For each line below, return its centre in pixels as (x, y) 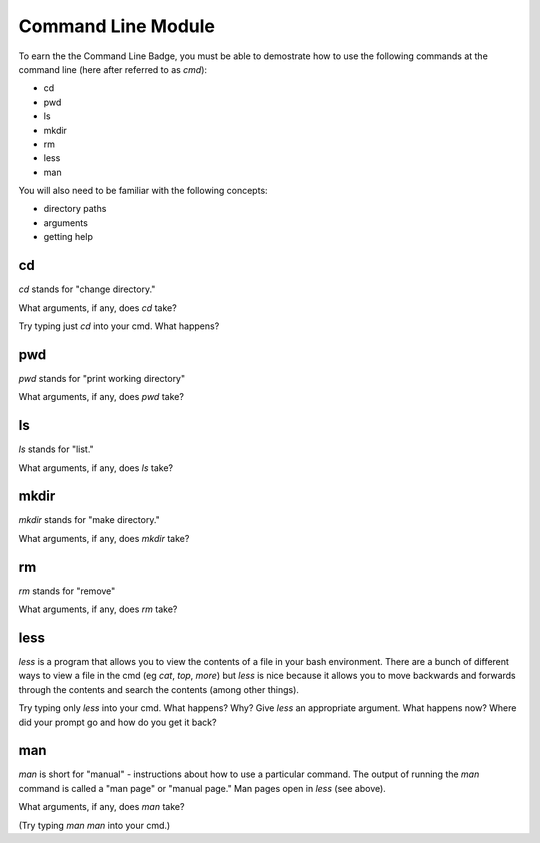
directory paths (75, 209)
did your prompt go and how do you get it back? (117, 722)
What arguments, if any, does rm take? (98, 609)
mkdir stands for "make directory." (89, 520)
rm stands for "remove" (67, 591)
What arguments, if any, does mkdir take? (104, 538)
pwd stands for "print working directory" (102, 378)
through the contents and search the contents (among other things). (159, 689)
